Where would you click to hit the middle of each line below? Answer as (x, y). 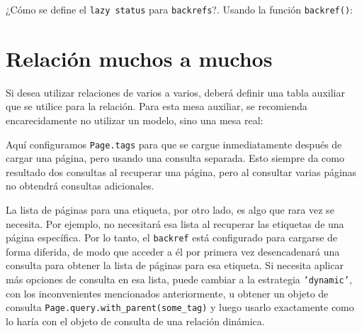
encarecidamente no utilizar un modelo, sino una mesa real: (135, 120)
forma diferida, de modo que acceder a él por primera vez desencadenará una (173, 251)
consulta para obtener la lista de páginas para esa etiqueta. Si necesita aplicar (175, 265)
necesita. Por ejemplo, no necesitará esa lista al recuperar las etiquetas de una (175, 223)
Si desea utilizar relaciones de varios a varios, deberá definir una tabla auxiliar (175, 92)
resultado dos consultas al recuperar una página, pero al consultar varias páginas (181, 171)
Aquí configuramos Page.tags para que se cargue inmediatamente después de (174, 144)
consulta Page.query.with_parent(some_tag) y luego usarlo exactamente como (180, 307)
